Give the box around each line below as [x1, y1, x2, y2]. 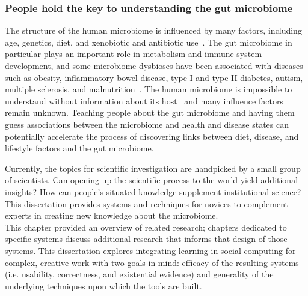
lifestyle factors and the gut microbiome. [5, 142, 154, 154]
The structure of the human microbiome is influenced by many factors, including [5, 24, 302, 37]
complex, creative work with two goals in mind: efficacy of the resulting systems [5, 256, 299, 268]
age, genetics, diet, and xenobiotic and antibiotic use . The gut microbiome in [5, 35, 292, 48]
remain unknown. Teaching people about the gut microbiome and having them [5, 106, 295, 119]
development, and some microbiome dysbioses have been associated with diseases [5, 59, 303, 71]
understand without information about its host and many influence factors [5, 94, 283, 107]
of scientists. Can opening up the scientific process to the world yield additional [5, 174, 298, 186]
